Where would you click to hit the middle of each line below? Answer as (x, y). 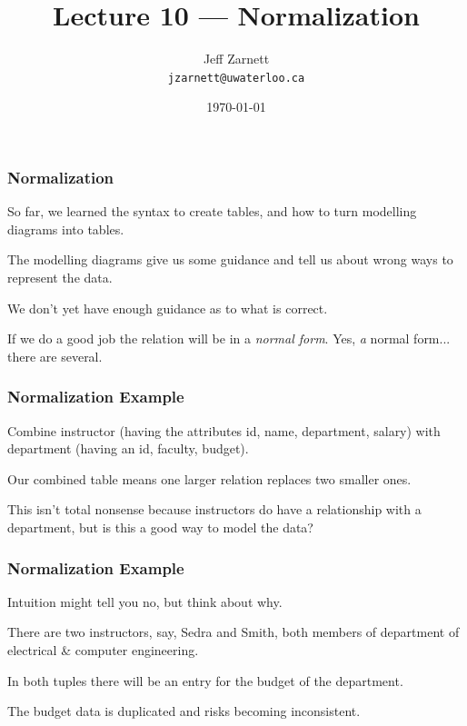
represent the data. (60, 278)
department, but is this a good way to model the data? (160, 527)
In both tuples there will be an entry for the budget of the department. (205, 680)
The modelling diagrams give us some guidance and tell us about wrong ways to (230, 259)
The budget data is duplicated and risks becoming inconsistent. (184, 711)
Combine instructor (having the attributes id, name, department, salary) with (224, 430)
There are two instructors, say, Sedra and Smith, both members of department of (233, 632)
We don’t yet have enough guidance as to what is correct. (168, 308)
